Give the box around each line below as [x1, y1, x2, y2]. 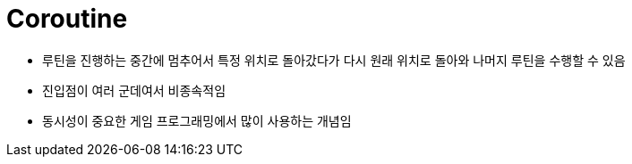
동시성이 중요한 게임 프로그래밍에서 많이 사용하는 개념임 [42, 112, 352, 128]
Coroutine [6, 4, 128, 34]
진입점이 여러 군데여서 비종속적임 [42, 82, 226, 98]
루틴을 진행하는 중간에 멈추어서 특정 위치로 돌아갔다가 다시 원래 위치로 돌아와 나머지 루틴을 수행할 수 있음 [42, 52, 626, 68]
